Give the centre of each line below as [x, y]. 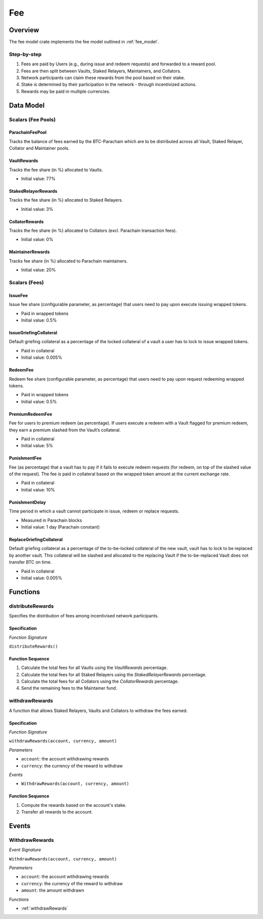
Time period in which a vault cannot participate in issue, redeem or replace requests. [94, 511]
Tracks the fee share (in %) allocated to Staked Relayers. [66, 200]
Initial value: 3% [37, 209]
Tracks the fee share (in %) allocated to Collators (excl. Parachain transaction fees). [93, 231]
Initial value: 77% [38, 179]
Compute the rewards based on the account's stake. [74, 805]
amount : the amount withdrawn [53, 890]
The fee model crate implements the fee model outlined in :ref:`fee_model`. [84, 42]
